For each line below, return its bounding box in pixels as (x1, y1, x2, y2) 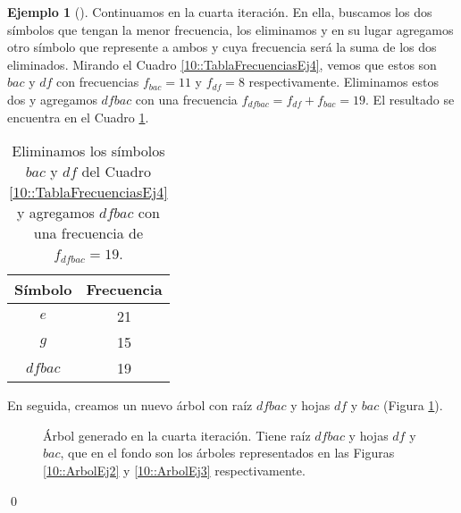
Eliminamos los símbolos (12, 140, 165, 162)
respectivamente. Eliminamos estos (248, 72, 439, 91)
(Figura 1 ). (382, 396, 443, 415)
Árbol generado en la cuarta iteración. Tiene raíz (43, 425, 311, 444)
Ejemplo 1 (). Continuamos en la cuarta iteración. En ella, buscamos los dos (7, 3, 432, 21)
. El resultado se (365, 89, 455, 108)
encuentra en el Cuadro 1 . (7, 107, 149, 126)
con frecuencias (56, 72, 139, 91)
